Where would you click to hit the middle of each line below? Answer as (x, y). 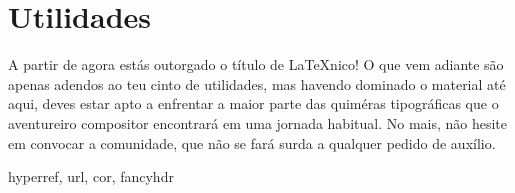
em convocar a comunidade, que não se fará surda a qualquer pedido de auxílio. (252, 142)
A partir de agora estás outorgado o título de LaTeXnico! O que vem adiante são (256, 64)
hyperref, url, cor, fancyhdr (91, 176)
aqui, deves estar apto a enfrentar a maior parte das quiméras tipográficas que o (253, 103)
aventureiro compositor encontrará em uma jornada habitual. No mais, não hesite (258, 122)
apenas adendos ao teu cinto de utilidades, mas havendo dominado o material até (257, 83)
